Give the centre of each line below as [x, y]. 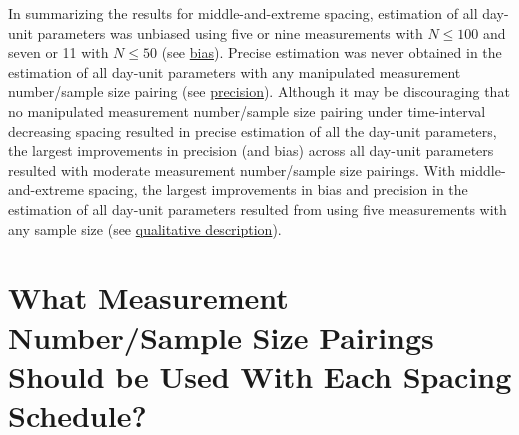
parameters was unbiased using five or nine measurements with [230, 32]
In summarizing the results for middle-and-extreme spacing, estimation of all [243, 13]
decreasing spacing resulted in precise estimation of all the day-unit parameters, [252, 130]
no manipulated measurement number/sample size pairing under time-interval [247, 110]
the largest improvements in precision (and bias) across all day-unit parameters [251, 150]
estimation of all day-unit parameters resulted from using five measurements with [257, 208]
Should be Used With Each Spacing [260, 375]
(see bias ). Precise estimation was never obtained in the [331, 52]
